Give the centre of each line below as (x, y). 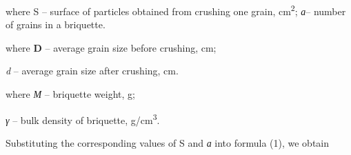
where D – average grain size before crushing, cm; (111, 47)
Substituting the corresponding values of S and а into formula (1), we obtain (168, 142)
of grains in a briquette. (56, 24)
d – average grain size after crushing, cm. (92, 71)
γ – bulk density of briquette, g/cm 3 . (83, 118)
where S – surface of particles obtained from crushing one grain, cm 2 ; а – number (176, 10)
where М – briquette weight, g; (70, 94)
